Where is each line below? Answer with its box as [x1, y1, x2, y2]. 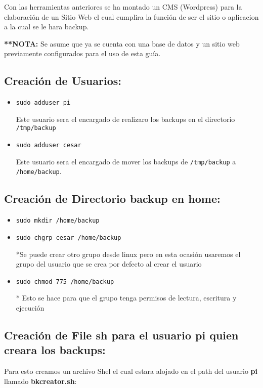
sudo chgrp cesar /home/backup [16, 234, 121, 241]
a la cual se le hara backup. [4, 21, 89, 32]
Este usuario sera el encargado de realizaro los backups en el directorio [16, 113, 235, 124]
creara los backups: [4, 342, 106, 358]
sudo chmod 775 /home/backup [16, 278, 114, 285]
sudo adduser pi [16, 99, 71, 107]
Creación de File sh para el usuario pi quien [4, 327, 239, 342]
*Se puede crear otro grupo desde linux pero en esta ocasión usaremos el [16, 248, 241, 259]
